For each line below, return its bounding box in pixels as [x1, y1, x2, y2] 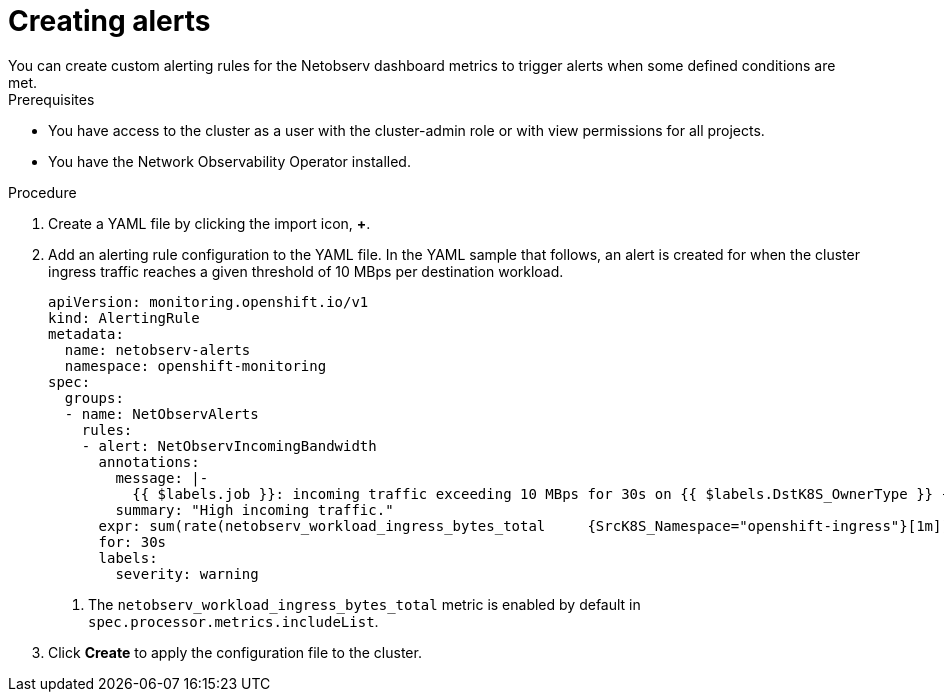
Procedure [8, 183, 77, 201]
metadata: [48, 325, 124, 342]
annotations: [98, 453, 200, 470]
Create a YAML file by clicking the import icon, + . [48, 214, 371, 232]
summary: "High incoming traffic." [115, 501, 394, 518]
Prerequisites [8, 90, 95, 108]
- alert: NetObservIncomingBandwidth [81, 437, 377, 454]
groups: [64, 389, 124, 406]
